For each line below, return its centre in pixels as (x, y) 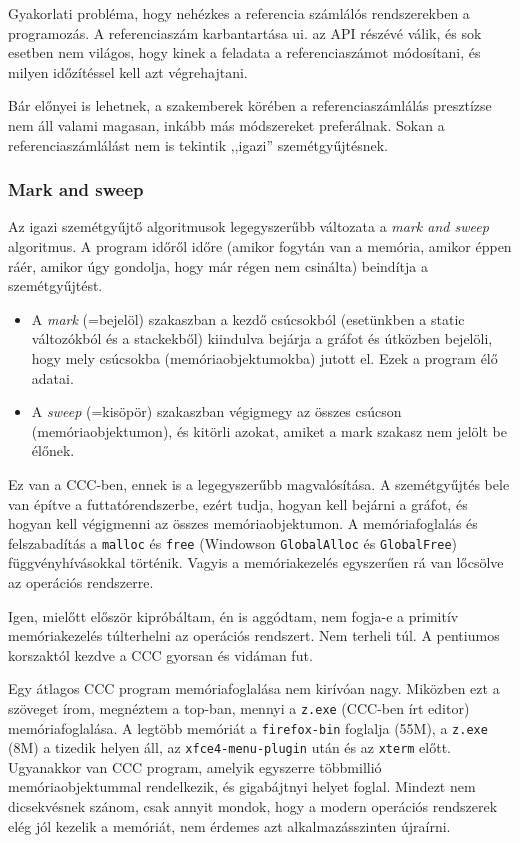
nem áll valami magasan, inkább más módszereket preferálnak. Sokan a (226, 124)
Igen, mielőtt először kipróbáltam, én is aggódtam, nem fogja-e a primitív (233, 615)
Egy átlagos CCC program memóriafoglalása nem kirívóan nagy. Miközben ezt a (254, 688)
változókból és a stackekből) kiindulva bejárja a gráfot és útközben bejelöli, (262, 338)
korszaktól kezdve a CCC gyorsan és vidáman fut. (160, 654)
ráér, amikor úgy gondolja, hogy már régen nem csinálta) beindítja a (218, 265)
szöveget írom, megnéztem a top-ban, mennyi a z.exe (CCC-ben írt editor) (239, 707)
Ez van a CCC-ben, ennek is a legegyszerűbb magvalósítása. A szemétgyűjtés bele (259, 483)
